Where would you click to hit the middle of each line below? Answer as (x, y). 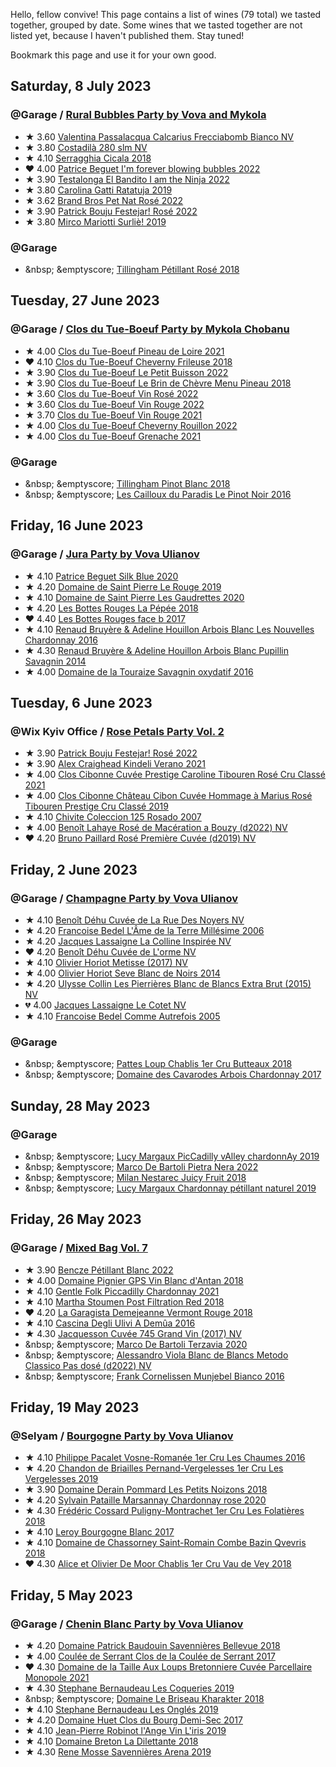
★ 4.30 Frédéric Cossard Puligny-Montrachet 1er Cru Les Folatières (164, 1511)
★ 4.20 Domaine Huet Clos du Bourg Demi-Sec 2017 (133, 1720)
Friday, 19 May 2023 (75, 1407)
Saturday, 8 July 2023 (81, 86)
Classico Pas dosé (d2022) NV (88, 1365)
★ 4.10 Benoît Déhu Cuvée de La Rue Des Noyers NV (134, 920)
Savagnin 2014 (55, 661)
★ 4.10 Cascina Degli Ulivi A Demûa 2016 (110, 1323)
